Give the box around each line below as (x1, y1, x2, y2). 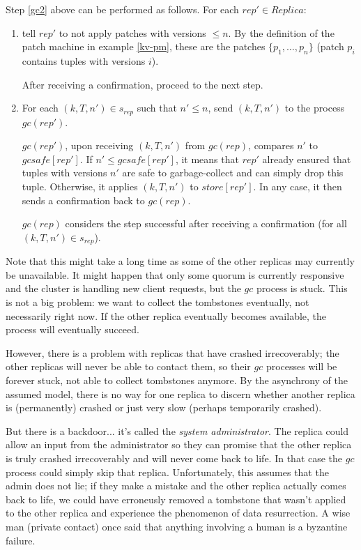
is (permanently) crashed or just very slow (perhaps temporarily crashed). (6, 400, 322, 415)
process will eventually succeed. (6, 322, 139, 337)
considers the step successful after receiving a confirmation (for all (65, 216, 347, 231)
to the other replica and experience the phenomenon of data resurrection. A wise (6, 505, 351, 520)
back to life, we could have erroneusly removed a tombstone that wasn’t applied (6, 491, 346, 506)
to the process (284, 100, 345, 115)
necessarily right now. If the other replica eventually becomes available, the (6, 308, 327, 323)
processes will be (266, 359, 337, 374)
